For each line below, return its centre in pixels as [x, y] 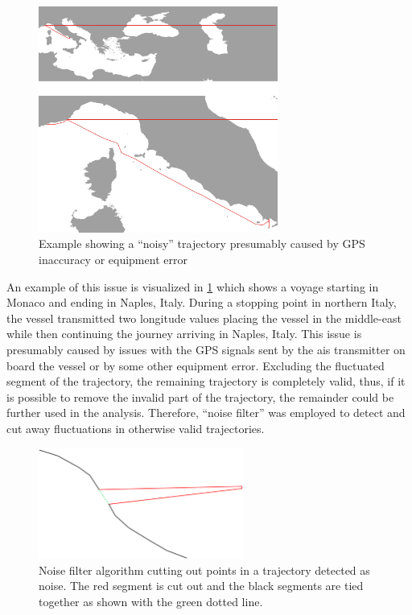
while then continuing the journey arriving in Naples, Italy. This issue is [184, 334]
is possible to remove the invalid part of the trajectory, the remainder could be [200, 396]
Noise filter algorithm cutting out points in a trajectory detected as [204, 570]
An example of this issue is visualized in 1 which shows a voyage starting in [193, 286]
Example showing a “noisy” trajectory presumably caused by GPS [202, 244]
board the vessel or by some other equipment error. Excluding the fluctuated [196, 365]
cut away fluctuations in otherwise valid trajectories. [136, 428]
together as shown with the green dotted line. [151, 601]
